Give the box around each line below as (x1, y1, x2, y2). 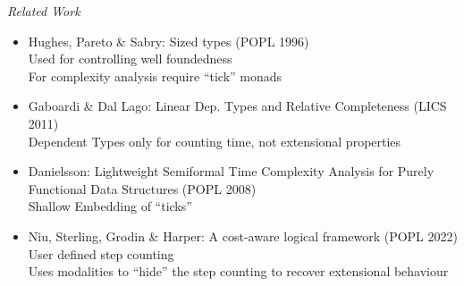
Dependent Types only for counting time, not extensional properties (28, 131, 401, 150)
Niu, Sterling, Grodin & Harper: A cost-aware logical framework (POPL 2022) (28, 226, 458, 245)
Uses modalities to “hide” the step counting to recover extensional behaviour (28, 262, 449, 281)
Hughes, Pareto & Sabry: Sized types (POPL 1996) (28, 31, 309, 50)
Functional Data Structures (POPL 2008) (28, 179, 257, 198)
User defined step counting (28, 244, 174, 263)
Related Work (7, 2, 80, 20)
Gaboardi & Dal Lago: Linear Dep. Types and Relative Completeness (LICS (28, 97, 447, 115)
